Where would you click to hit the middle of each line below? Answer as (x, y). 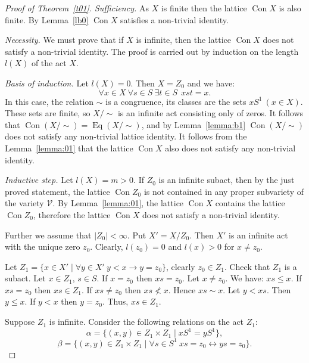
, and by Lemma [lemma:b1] (193, 124)
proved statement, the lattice (57, 191)
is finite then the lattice (204, 8)
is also (290, 8)
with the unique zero (43, 246)
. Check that (247, 266)
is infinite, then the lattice (183, 40)
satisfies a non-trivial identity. (174, 19)
